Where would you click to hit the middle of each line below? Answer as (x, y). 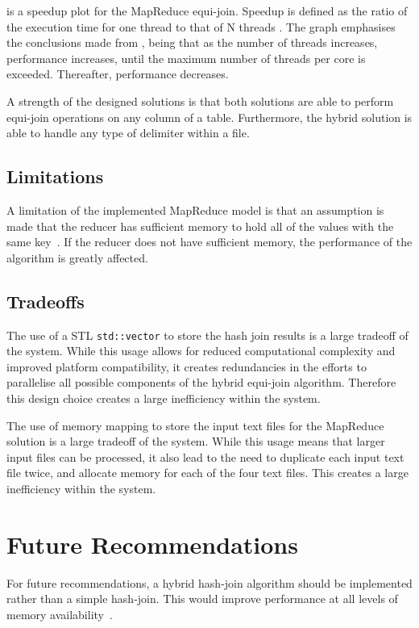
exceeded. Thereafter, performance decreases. (118, 74)
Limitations (55, 176)
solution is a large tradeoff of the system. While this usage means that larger (196, 441)
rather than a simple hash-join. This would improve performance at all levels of (202, 599)
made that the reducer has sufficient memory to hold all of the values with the (200, 226)
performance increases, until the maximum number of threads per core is (186, 58)
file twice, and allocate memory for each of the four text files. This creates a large (207, 473)
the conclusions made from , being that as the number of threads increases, (192, 42)
